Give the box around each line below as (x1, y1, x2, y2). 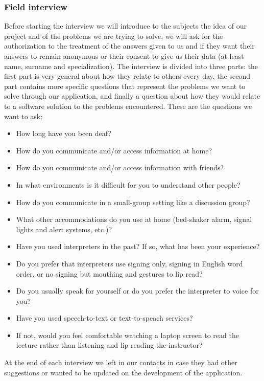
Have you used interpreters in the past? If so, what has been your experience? (16, 241, 260, 252)
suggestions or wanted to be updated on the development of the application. (4, 367, 243, 377)
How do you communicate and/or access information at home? (16, 145, 212, 155)
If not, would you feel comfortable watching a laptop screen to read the (16, 329, 239, 340)
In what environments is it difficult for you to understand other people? (16, 179, 241, 190)
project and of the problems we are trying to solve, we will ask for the (4, 30, 223, 41)
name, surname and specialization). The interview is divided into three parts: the (4, 60, 258, 71)
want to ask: (4, 110, 43, 121)
